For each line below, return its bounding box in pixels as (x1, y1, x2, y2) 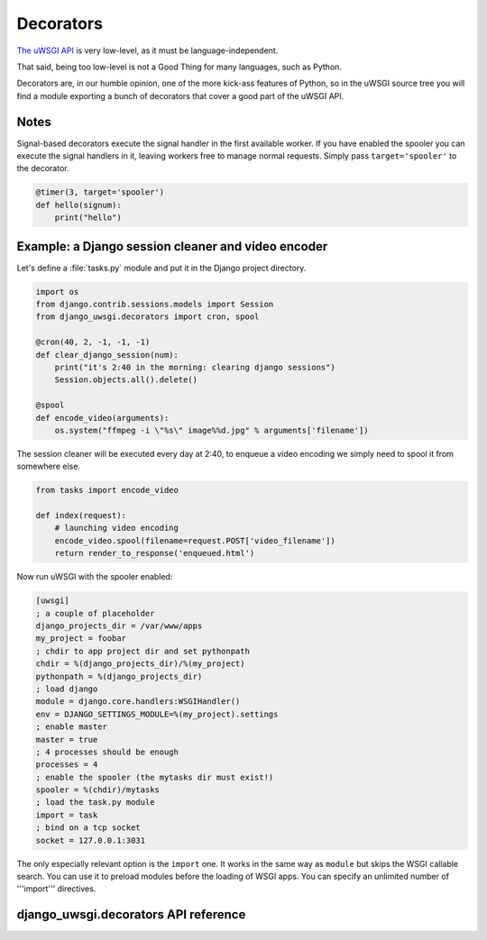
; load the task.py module (35, 798, 155, 808)
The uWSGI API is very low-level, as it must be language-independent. (16, 45, 279, 56)
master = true (35, 735, 98, 744)
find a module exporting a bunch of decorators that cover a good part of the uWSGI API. (16, 90, 345, 101)
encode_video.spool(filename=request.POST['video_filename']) (54, 535, 335, 545)
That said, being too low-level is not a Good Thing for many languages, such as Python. (16, 61, 343, 72)
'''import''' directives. (16, 883, 96, 894)
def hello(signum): (35, 199, 122, 210)
